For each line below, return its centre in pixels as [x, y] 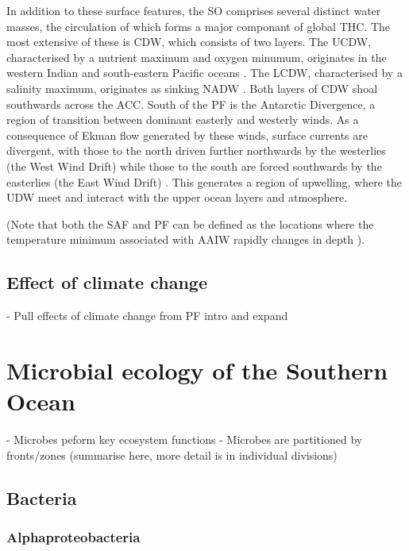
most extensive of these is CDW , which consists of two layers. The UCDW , [189, 42]
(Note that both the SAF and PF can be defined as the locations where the [190, 223]
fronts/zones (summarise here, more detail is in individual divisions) [172, 455]
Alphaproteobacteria [73, 536]
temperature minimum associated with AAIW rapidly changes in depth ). [186, 239]
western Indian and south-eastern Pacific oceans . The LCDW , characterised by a [204, 73]
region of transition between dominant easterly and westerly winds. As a [183, 119]
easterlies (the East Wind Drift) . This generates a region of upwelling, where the [204, 181]
